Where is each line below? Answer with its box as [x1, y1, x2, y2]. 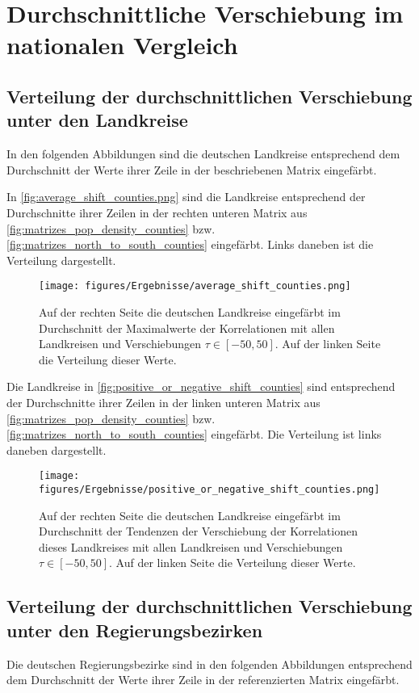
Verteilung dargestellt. [6, 251, 116, 268]
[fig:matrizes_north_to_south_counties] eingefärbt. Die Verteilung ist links [6, 426, 382, 443]
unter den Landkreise [6, 107, 188, 132]
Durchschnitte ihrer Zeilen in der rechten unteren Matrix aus [6, 204, 308, 220]
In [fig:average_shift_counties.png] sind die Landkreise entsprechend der [6, 188, 366, 205]
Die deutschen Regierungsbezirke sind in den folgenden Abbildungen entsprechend [6, 655, 413, 672]
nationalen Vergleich [6, 28, 238, 61]
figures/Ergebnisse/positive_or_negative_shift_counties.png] [39, 483, 380, 495]
